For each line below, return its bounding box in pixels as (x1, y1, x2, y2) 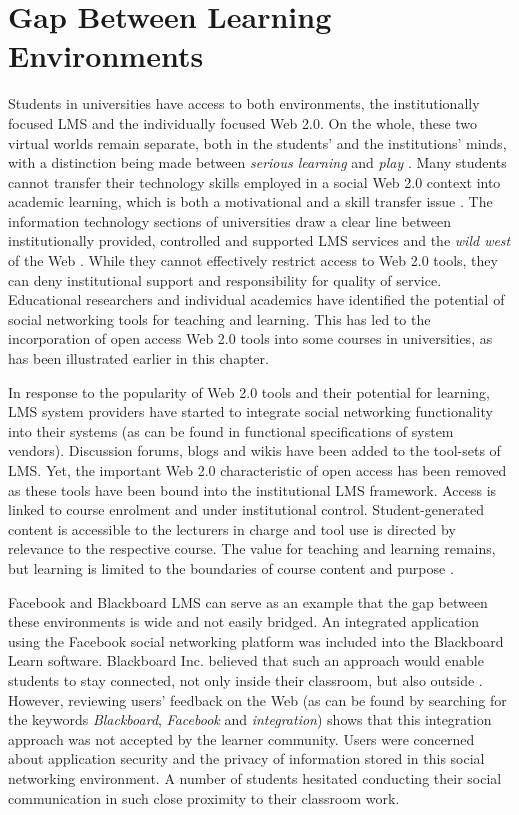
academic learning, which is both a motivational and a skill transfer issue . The (8, 191, 493, 212)
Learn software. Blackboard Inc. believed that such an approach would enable (8, 650, 484, 671)
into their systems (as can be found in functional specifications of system (8, 420, 454, 441)
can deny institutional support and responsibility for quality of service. (8, 269, 442, 290)
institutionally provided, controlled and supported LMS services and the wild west (8, 230, 511, 251)
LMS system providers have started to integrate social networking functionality (8, 401, 493, 422)
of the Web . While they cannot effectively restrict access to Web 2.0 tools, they (8, 250, 498, 271)
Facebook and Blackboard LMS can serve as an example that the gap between (8, 591, 488, 612)
